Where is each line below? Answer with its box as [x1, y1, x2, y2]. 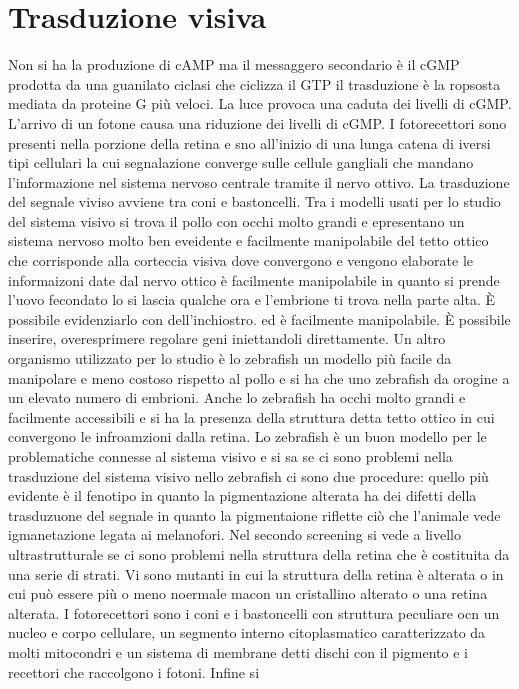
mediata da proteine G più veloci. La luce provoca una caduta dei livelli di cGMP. [8, 93, 512, 114]
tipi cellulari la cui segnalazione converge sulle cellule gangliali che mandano [8, 152, 474, 173]
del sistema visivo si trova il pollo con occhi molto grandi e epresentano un [8, 210, 465, 231]
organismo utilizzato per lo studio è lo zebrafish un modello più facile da [8, 348, 452, 369]
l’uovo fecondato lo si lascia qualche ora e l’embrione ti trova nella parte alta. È [8, 289, 495, 310]
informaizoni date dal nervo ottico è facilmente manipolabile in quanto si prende [8, 269, 500, 290]
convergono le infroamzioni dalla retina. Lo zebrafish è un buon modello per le [8, 426, 487, 447]
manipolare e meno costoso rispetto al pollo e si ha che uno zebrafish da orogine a [8, 367, 510, 388]
